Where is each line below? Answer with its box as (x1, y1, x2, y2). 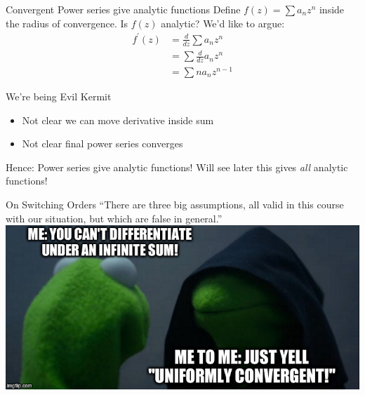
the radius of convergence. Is (6, 15, 128, 30)
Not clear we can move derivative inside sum (22, 112, 214, 127)
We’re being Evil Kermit (6, 89, 112, 104)
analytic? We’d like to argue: (161, 15, 285, 30)
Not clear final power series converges (22, 136, 183, 151)
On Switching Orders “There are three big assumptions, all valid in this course (6, 197, 344, 211)
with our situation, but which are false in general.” (6, 210, 223, 225)
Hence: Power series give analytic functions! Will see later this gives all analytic (6, 159, 348, 174)
